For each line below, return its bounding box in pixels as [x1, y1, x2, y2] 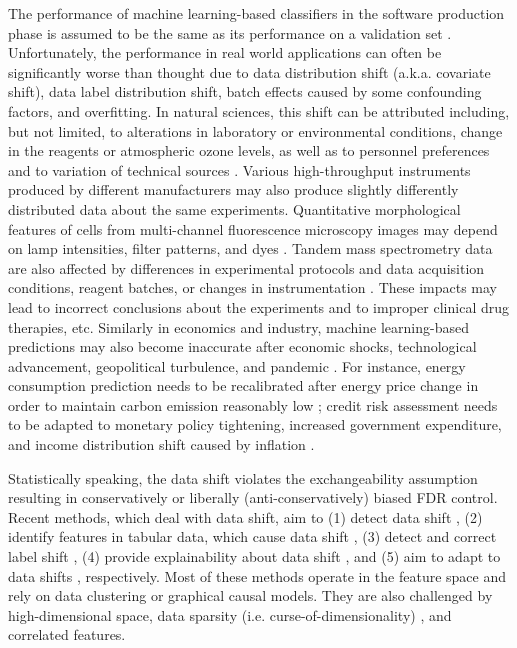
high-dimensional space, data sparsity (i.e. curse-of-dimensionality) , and [8, 604, 452, 625]
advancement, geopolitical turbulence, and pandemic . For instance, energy [8, 355, 466, 376]
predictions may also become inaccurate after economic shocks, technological [8, 336, 477, 357]
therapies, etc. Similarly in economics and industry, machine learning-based [8, 316, 469, 337]
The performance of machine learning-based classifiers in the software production [8, 3, 505, 23]
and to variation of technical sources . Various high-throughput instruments [8, 159, 471, 180]
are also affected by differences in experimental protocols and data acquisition [8, 257, 485, 278]
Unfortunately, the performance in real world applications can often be [8, 42, 442, 63]
